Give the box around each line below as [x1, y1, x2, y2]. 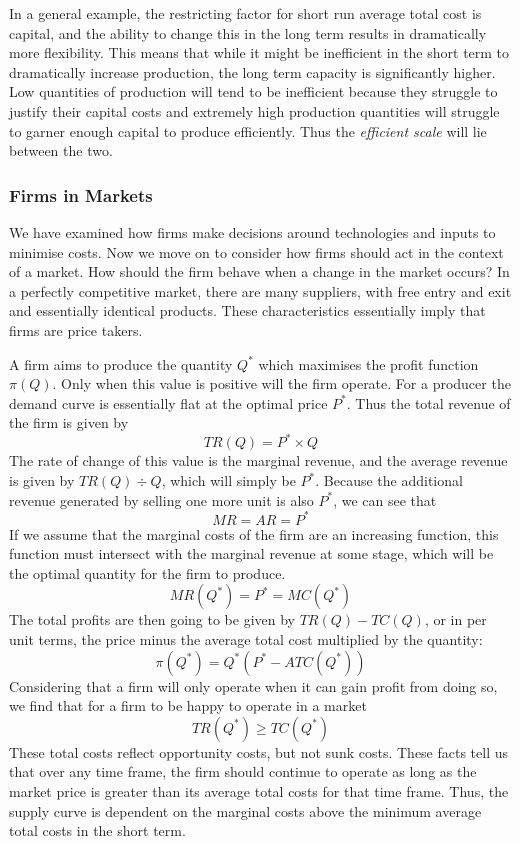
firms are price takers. [9, 319, 143, 340]
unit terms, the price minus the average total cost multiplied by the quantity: [9, 629, 483, 650]
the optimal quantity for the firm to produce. [9, 562, 286, 583]
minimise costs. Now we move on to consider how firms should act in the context [9, 241, 504, 262]
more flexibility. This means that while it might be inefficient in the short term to [9, 42, 510, 63]
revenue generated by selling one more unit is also [9, 489, 314, 510]
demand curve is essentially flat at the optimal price [9, 392, 328, 413]
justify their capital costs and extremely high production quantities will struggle [9, 100, 500, 121]
